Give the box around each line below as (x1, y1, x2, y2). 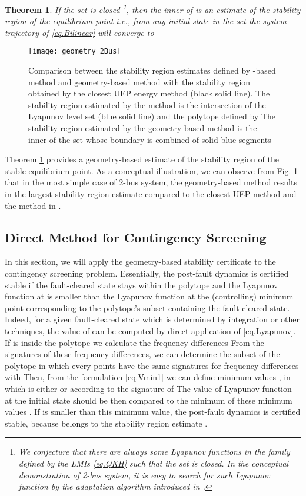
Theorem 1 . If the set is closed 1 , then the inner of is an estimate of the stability (5, 2, 301, 15)
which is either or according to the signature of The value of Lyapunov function (5, 382, 292, 394)
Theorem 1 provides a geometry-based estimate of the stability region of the (5, 153, 279, 165)
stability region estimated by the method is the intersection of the (28, 98, 266, 111)
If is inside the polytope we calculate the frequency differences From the (5, 336, 264, 348)
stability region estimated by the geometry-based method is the (28, 122, 257, 134)
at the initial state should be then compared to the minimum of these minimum (5, 394, 292, 406)
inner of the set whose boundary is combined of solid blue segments (28, 133, 271, 145)
